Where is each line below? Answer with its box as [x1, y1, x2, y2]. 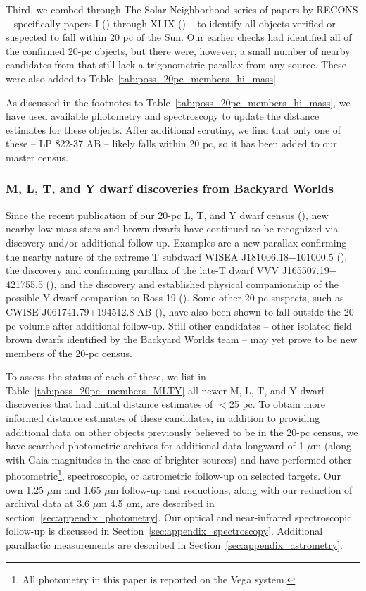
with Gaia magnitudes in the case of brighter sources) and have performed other [6, 452, 352, 466]
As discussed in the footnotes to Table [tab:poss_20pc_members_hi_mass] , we [6, 94, 351, 109]
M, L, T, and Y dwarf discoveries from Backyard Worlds [6, 180, 334, 197]
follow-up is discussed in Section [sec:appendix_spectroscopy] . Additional [6, 523, 323, 538]
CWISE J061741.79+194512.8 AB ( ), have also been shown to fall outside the [6, 304, 341, 318]
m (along [313, 438, 352, 453]
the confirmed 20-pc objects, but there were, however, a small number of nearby [6, 43, 351, 58]
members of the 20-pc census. [6, 345, 132, 360]
